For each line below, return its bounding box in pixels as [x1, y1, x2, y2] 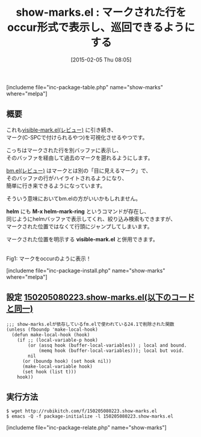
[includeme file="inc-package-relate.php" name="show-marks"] [6, 424, 167, 432]
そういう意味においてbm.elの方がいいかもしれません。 [6, 194, 141, 202]
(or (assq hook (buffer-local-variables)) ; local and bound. [28, 342, 187, 348]
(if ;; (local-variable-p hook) [17, 337, 98, 343]
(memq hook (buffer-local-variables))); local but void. [38, 348, 185, 354]
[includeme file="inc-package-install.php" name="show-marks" [6, 267, 165, 274]
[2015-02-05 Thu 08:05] [70, 56, 132, 63]
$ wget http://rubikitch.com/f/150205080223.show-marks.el [6, 408, 158, 414]
